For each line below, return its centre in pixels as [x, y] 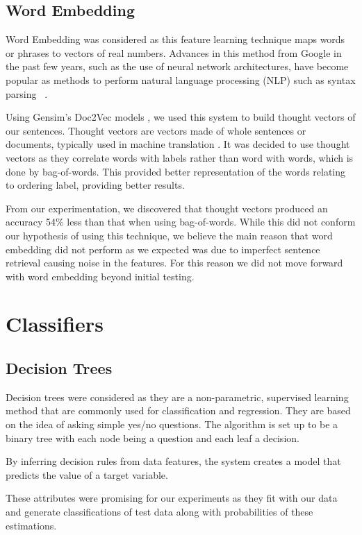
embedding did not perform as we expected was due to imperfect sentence [163, 249]
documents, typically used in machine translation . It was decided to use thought [178, 144]
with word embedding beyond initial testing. [100, 276]
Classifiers [55, 324]
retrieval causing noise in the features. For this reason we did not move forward [174, 263]
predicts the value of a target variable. [87, 474]
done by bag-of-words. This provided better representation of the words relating [176, 171]
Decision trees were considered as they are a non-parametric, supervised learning [177, 397]
